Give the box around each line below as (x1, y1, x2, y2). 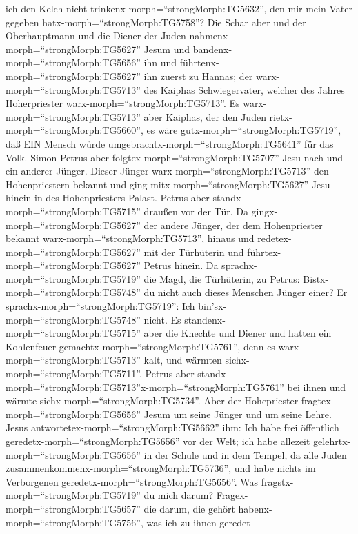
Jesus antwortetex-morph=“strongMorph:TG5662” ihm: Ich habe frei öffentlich (6, 420, 339, 435)
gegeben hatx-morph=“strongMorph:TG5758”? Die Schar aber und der (6, 14, 306, 29)
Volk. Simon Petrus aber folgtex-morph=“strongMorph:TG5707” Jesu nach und (6, 150, 344, 164)
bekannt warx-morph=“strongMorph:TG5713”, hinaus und (6, 231, 255, 246)
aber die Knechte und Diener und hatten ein (143, 326, 332, 340)
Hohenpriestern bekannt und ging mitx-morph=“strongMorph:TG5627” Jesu (6, 177, 330, 191)
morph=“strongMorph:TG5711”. (6, 366, 142, 381)
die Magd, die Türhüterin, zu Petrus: (143, 271, 300, 286)
